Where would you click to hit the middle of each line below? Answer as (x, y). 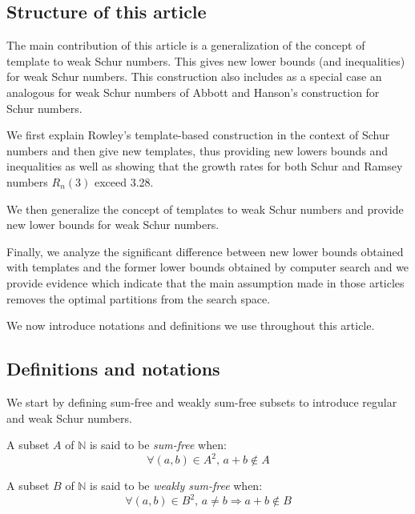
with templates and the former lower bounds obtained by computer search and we (208, 267)
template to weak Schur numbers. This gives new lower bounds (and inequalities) (206, 60)
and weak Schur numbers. (69, 418)
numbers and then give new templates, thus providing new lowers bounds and (197, 150)
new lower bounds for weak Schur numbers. (113, 225)
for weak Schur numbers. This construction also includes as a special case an (194, 76)
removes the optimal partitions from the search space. (139, 298)
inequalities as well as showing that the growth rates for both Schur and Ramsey (205, 166)
